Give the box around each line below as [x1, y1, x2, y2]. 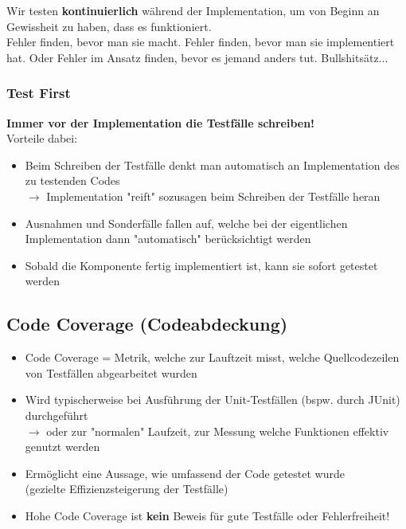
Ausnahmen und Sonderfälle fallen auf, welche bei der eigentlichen [25, 214, 348, 231]
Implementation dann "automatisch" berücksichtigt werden [25, 230, 311, 247]
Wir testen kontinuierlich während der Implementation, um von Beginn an [6, 2, 380, 18]
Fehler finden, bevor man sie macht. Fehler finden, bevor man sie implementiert [6, 33, 395, 50]
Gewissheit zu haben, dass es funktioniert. [6, 18, 212, 34]
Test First [6, 83, 71, 103]
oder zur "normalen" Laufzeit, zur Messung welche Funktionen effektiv [46, 422, 389, 439]
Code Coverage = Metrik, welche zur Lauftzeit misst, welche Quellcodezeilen [25, 349, 400, 366]
